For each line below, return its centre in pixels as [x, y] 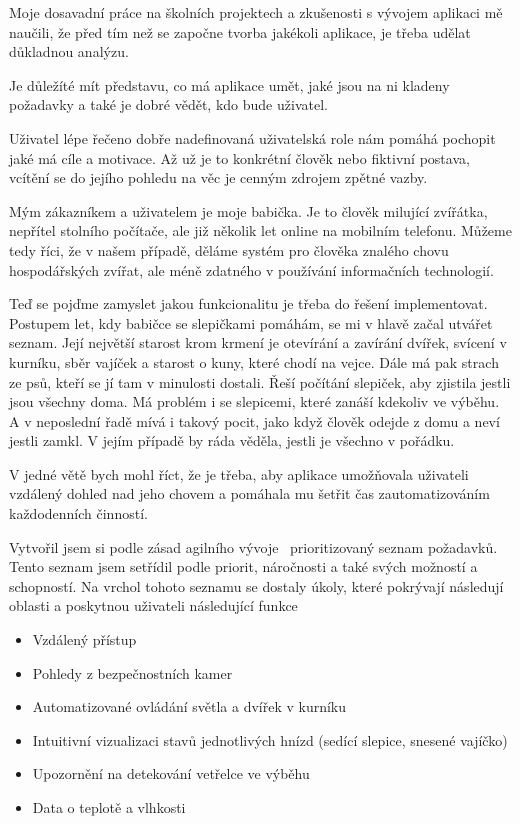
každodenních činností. [78, 513]
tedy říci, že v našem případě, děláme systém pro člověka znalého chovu [229, 249]
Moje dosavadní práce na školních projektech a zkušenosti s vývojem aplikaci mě [256, 12]
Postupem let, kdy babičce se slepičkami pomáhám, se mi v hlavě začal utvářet [251, 322]
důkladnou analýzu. [69, 51]
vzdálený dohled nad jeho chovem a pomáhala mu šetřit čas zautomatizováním [249, 493]
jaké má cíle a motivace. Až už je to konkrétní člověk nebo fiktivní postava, [239, 157]
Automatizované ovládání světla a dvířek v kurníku [189, 706]
